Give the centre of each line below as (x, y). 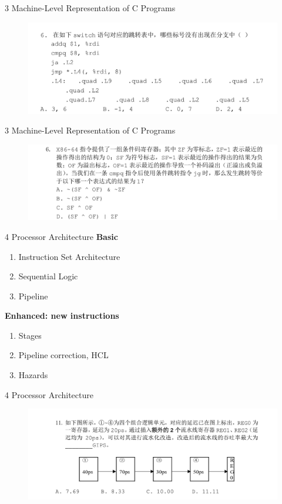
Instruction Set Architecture (69, 256)
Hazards (33, 375)
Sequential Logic (48, 276)
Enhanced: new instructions (62, 316)
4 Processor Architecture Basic (61, 236)
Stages (30, 335)
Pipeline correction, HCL (63, 355)
